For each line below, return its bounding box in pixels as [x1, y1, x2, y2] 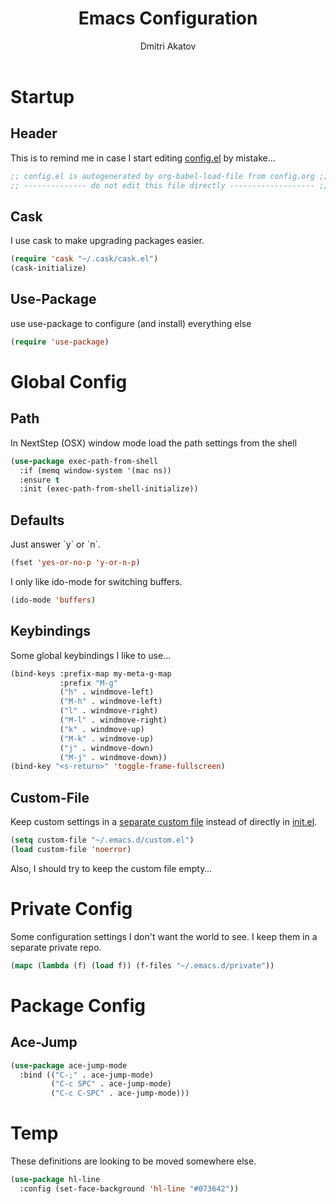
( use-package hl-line [10, 1175, 101, 1185]
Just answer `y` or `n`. [10, 538, 102, 551]
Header [10, 125, 58, 142]
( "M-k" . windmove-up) [59, 733, 155, 744]
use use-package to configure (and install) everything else [10, 317, 252, 329]
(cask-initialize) [10, 263, 87, 274]
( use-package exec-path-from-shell [10, 456, 159, 466]
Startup [10, 85, 75, 108]
